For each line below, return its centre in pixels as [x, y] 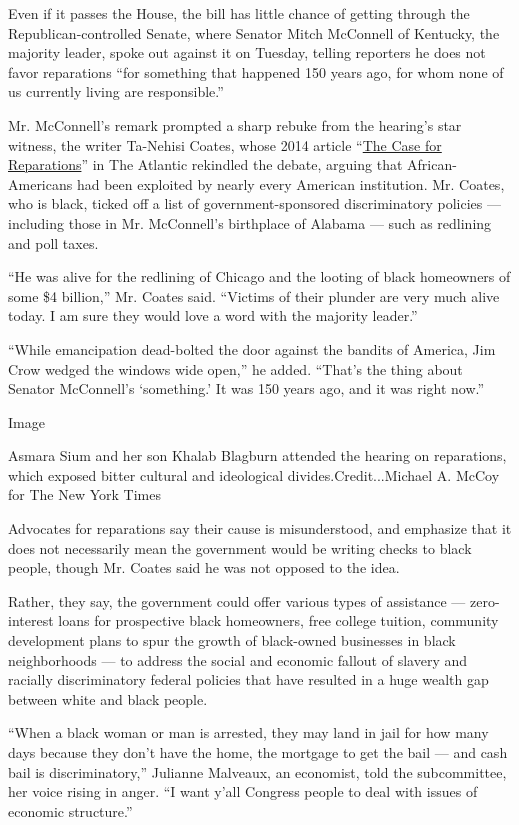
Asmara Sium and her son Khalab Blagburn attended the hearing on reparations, [257, 455]
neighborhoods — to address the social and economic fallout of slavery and [238, 659]
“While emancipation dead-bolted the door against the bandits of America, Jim [252, 348]
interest [31, 620]
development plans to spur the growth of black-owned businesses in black [232, 640]
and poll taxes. [53, 242]
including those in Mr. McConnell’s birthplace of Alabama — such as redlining [250, 222]
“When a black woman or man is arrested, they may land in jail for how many [248, 732]
